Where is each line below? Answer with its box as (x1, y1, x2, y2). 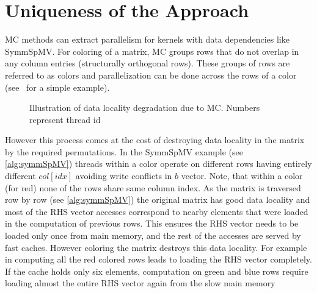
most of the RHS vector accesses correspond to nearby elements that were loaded (5, 205, 308, 217)
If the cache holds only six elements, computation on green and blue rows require (5, 264, 308, 277)
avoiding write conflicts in (75, 169, 172, 182)
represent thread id (29, 113, 101, 125)
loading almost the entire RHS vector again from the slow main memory (5, 277, 275, 289)
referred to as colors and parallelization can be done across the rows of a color (5, 68, 297, 81)
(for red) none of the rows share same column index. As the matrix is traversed (5, 181, 301, 194)
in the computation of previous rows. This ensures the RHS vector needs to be (5, 217, 299, 230)
